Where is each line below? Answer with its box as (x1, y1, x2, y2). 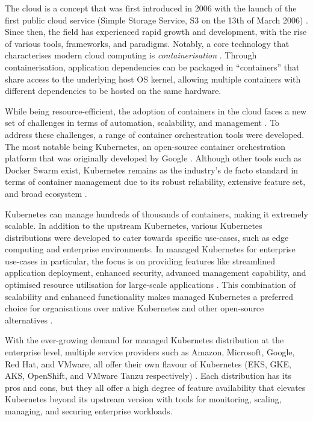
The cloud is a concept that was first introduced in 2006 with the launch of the (5, 2, 297, 14)
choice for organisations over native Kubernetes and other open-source (5, 302, 264, 314)
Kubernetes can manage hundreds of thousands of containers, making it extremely (5, 207, 308, 220)
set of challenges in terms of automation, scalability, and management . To (5, 116, 280, 129)
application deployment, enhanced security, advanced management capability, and (5, 266, 306, 279)
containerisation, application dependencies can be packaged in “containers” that (5, 60, 300, 73)
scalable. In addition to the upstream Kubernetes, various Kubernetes (5, 219, 262, 232)
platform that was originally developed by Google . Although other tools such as (5, 152, 302, 164)
